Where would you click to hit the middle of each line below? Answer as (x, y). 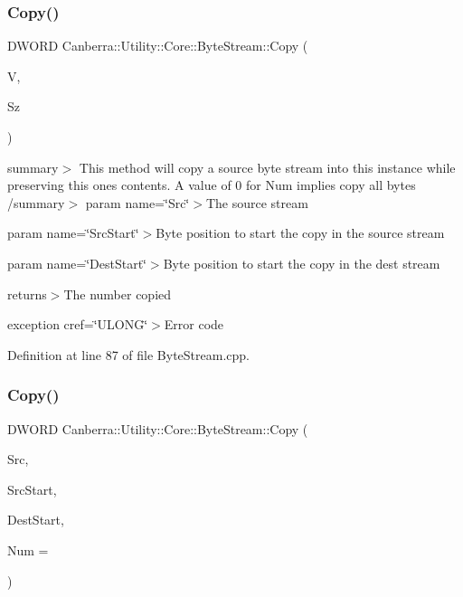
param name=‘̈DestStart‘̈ (77, 263)
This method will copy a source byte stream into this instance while (267, 167)
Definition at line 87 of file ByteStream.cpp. (129, 354)
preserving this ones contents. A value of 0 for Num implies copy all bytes (212, 185)
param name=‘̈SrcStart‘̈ (73, 233)
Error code (194, 324)
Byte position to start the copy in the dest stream (302, 263)
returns (27, 294)
